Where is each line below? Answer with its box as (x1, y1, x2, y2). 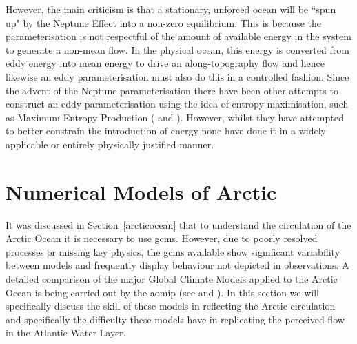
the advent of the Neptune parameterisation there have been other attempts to (6, 83, 338, 97)
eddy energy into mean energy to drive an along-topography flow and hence (6, 56, 325, 70)
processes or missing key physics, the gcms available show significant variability (6, 244, 340, 259)
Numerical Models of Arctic (6, 177, 277, 205)
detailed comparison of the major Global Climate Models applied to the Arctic (6, 272, 338, 286)
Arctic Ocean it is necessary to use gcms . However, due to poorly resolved (6, 231, 318, 245)
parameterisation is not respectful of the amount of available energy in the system (6, 29, 351, 43)
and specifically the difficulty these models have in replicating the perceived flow (6, 312, 345, 326)
